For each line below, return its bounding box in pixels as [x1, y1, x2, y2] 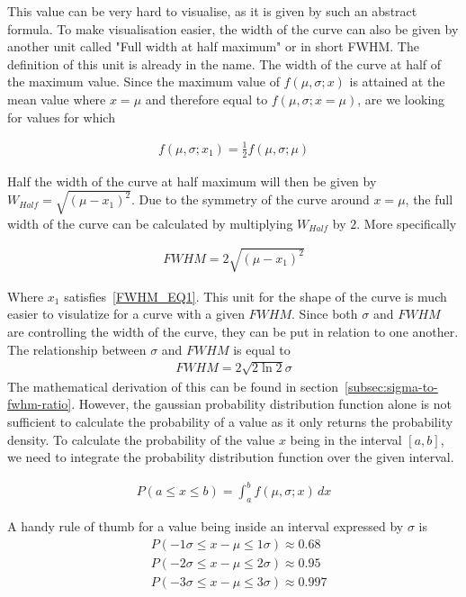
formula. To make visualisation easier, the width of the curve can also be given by [7, 19, 459, 38]
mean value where [7, 89, 106, 108]
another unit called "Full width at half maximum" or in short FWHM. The [7, 37, 419, 56]
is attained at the [349, 72, 445, 91]
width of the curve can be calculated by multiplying [7, 213, 293, 232]
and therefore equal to [145, 89, 268, 108]
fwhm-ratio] [7, 394, 72, 413]
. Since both [291, 304, 358, 323]
